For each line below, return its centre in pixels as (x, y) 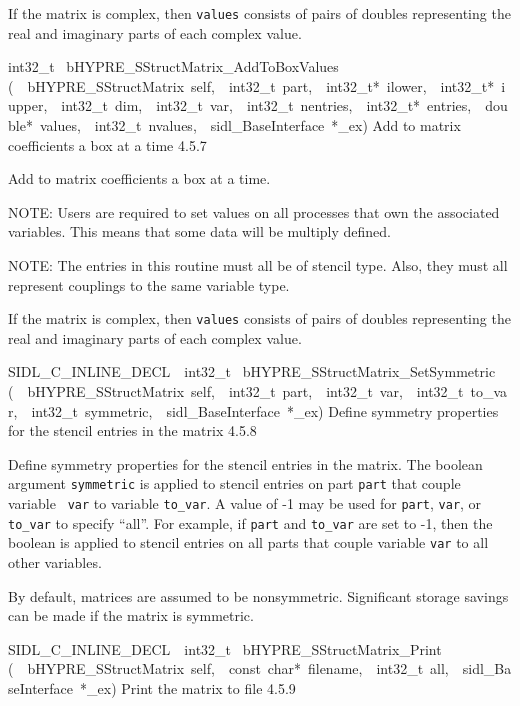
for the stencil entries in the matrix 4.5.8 (132, 430)
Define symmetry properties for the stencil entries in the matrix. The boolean (245, 463)
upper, (28, 105)
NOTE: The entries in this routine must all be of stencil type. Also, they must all (258, 265)
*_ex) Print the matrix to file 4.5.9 (188, 688)
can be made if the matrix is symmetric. (131, 615)
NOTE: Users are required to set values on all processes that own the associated (254, 211)
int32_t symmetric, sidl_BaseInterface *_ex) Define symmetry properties (265, 410)
